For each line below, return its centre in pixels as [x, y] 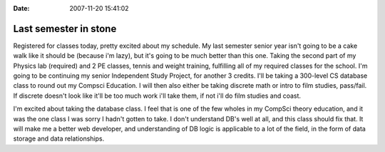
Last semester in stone [65, 29]
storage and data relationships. [59, 138]
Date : [21, 8]
